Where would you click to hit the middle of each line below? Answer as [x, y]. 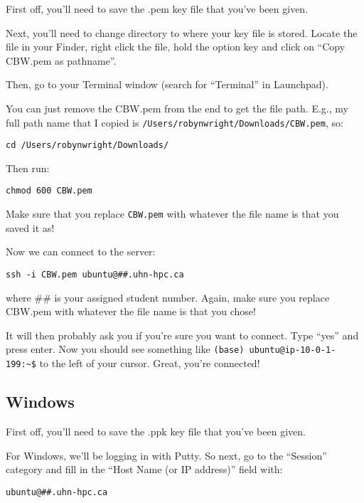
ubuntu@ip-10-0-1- [293, 350]
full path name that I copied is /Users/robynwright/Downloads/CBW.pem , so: [175, 122]
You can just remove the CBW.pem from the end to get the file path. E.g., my [177, 108]
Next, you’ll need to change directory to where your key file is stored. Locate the [182, 32]
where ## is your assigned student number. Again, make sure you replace [168, 297]
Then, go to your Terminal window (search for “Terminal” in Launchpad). [167, 84]
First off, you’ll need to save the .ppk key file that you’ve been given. [156, 431]
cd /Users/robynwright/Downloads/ [87, 145]
